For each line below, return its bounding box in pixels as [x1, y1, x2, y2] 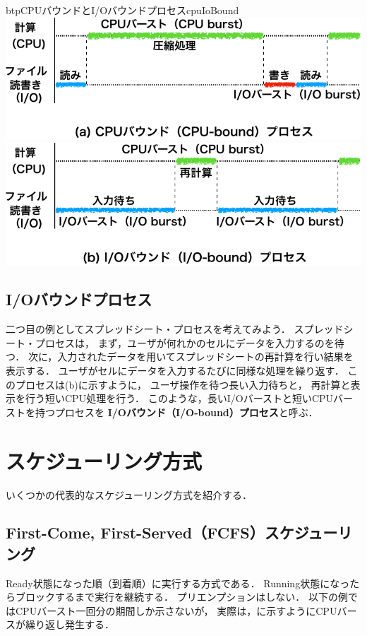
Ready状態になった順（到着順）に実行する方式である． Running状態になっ [6, 575, 350, 590]
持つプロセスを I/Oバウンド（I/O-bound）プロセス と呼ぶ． [35, 404, 318, 419]
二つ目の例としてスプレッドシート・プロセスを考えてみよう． [6, 322, 291, 336]
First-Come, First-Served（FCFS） [6, 522, 265, 543]
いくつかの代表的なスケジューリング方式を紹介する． [6, 487, 253, 502]
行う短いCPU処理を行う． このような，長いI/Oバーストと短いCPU [25, 391, 334, 406]
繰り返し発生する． [25, 617, 114, 632]
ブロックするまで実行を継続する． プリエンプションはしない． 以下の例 [15, 589, 348, 604]
